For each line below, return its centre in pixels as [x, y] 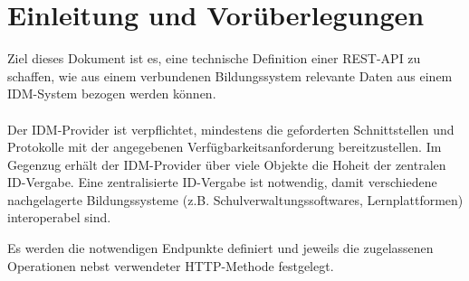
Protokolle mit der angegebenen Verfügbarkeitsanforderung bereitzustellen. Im [225, 147]
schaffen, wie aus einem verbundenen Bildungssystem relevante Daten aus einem [230, 75]
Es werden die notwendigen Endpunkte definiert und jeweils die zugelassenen [220, 248]
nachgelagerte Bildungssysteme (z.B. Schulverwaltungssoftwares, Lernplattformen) [235, 199]
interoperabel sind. [59, 217]
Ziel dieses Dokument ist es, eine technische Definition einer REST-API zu [214, 58]
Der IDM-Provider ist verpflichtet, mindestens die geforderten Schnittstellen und [231, 129]
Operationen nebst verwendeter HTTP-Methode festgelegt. [171, 265]
